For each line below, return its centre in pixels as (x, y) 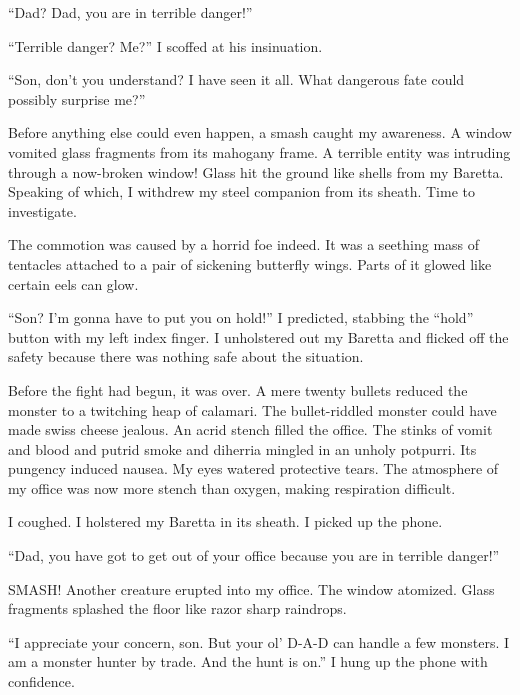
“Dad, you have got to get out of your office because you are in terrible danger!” (254, 555)
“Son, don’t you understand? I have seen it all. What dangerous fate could (236, 79)
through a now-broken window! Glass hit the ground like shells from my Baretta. (256, 171)
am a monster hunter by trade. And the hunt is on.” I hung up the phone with (248, 661)
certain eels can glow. (73, 283)
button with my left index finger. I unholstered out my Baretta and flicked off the (258, 336)
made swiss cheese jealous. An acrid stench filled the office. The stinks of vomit (250, 429)
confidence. (41, 681)
